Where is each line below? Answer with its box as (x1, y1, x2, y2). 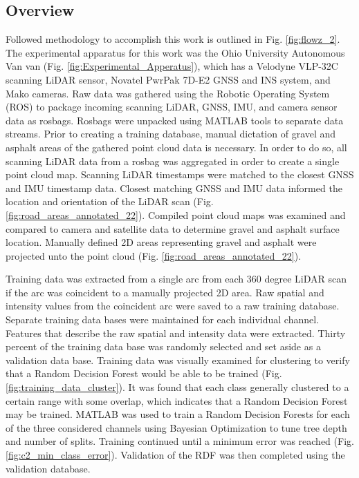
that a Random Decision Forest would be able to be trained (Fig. (6, 366, 282, 381)
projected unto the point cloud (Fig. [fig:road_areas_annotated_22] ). (6, 248, 302, 262)
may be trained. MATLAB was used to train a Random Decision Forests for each (6, 407, 350, 421)
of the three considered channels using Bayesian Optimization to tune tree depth (6, 420, 347, 434)
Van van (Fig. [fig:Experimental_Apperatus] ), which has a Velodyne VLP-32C (6, 59, 338, 73)
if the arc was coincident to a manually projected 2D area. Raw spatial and (6, 285, 324, 299)
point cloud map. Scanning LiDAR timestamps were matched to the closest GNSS (6, 167, 354, 182)
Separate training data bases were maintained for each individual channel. (6, 312, 320, 327)
